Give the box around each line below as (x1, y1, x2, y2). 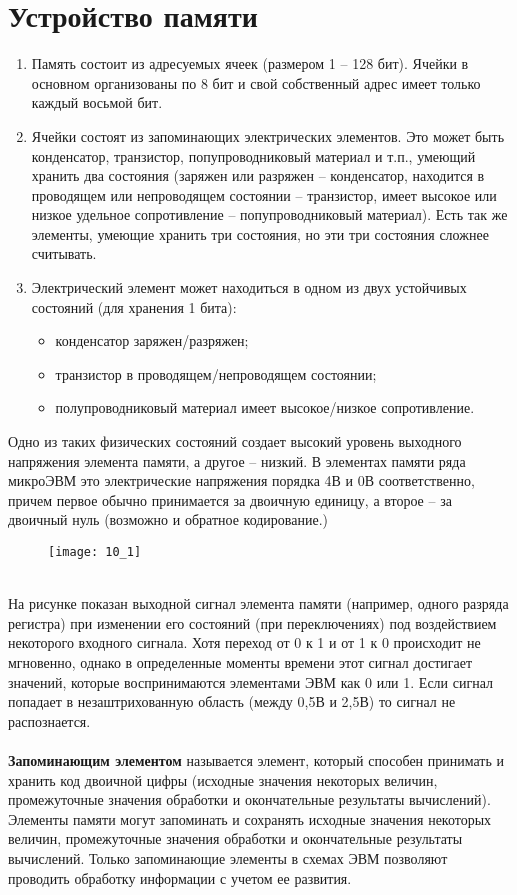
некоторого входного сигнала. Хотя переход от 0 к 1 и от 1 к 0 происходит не (8, 632, 481, 653)
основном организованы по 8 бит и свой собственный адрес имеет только (31, 72, 481, 93)
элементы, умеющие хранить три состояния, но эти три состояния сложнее (31, 223, 489, 244)
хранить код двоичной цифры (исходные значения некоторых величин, (8, 769, 438, 790)
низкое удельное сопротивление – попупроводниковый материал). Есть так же (31, 204, 508, 225)
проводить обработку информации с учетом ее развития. (8, 867, 352, 888)
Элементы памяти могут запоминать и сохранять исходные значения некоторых (8, 808, 492, 829)
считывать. (31, 243, 97, 264)
